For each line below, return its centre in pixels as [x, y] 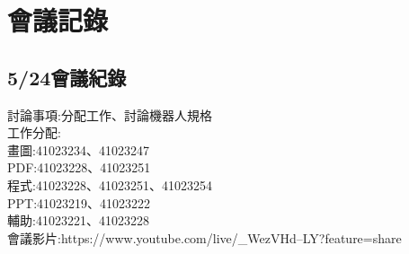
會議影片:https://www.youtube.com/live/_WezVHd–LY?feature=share [204, 237]
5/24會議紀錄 [67, 77]
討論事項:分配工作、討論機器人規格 [110, 114]
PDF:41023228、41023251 [79, 167]
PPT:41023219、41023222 [79, 202]
